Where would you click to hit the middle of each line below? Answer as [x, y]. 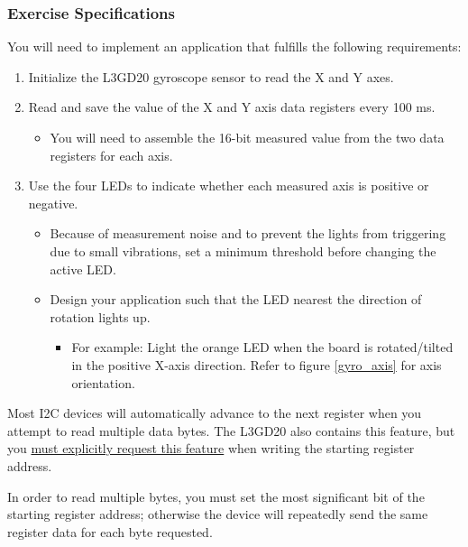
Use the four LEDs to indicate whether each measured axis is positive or [229, 185]
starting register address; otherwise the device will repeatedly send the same [218, 514]
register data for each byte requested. [110, 531]
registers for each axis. [111, 155]
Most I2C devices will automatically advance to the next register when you [215, 413]
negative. [53, 203]
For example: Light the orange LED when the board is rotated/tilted [262, 347]
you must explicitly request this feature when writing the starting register [211, 448]
